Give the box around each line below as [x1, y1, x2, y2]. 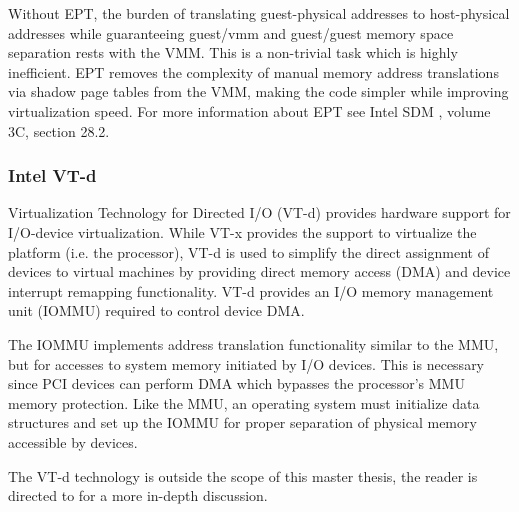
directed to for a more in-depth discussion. [8, 485, 268, 506]
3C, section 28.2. [8, 120, 110, 141]
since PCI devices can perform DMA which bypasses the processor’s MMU [8, 373, 465, 394]
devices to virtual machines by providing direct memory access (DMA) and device [8, 261, 511, 282]
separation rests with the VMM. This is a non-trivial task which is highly [8, 42, 458, 63]
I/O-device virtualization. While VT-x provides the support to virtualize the [8, 221, 477, 242]
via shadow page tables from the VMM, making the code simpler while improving [8, 81, 509, 102]
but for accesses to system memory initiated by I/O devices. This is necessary [8, 353, 485, 374]
